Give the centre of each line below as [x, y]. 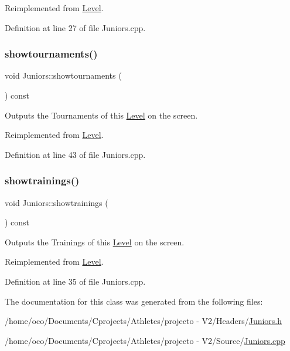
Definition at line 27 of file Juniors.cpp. [75, 27]
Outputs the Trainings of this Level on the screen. [95, 242]
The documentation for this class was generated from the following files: [134, 301]
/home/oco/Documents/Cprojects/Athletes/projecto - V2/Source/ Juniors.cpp [145, 340]
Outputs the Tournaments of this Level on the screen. [101, 115]
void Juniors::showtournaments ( [63, 75]
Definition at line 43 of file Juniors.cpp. [75, 154]
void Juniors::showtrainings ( [57, 202]
